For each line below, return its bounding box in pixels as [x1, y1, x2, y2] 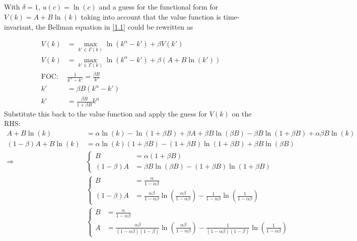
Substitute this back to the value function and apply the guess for [4, 108, 207, 118]
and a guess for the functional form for [99, 2, 219, 12]
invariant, [4, 21, 34, 32]
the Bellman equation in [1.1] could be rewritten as [35, 21, 193, 32]
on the [232, 108, 252, 118]
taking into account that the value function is [81, 11, 221, 22]
